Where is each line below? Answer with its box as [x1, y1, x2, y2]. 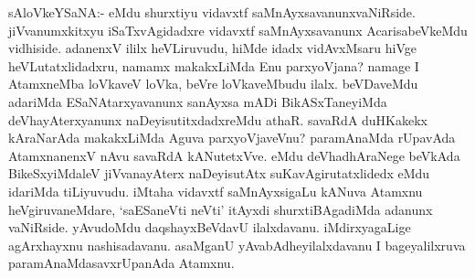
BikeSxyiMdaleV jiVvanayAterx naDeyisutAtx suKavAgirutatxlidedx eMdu [8, 164, 430, 183]
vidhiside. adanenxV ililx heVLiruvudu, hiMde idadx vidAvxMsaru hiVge [8, 38, 417, 58]
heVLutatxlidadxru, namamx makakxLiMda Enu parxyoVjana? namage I [8, 56, 419, 75]
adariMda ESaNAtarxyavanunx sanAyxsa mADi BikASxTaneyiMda [8, 91, 387, 111]
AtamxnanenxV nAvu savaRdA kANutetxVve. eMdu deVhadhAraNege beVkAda [8, 145, 460, 165]
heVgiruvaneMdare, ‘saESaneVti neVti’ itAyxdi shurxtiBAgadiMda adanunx [8, 199, 433, 219]
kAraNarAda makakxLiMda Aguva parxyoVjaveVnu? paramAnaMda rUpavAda [8, 128, 456, 147]
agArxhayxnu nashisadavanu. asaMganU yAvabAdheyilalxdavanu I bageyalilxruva [8, 235, 466, 254]
